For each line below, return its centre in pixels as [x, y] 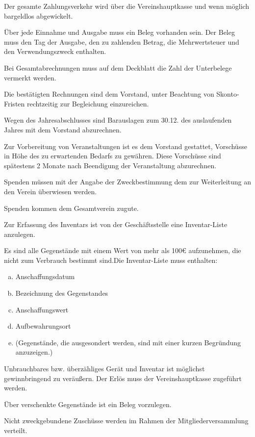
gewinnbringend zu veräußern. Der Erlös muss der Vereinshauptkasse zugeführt [123, 378]
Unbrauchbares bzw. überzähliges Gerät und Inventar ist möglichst [104, 369]
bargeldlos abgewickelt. [38, 15]
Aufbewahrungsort [43, 326]
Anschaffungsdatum [45, 276]
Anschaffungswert [42, 309]
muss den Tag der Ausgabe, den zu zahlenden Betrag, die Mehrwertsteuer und [122, 41]
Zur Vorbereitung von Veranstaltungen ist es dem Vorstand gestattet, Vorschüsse [126, 146]
